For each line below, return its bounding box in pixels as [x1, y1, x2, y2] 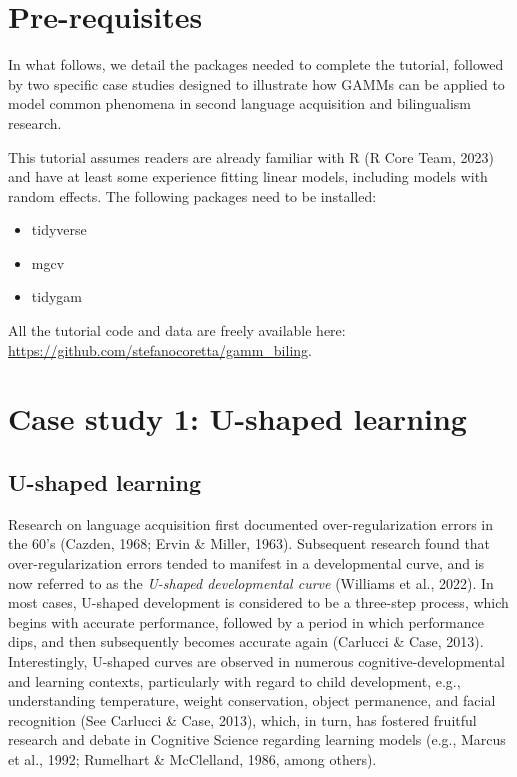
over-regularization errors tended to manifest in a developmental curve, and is [8, 553, 485, 574]
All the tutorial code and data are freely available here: [8, 320, 346, 341]
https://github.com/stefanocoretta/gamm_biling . [8, 339, 312, 360]
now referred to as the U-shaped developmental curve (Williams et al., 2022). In [8, 572, 494, 593]
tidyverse [31, 219, 87, 240]
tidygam [31, 286, 82, 307]
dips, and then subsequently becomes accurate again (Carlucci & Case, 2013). [8, 631, 484, 652]
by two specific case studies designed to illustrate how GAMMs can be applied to [8, 73, 505, 94]
